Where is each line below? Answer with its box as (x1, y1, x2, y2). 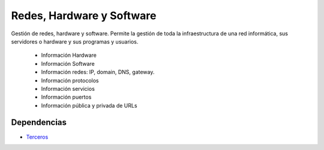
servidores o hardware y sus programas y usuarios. (11, 38, 139, 45)
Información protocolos (41, 76, 99, 84)
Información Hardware (41, 51, 97, 59)
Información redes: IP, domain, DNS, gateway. (41, 69, 155, 76)
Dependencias (11, 117, 67, 128)
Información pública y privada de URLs (41, 102, 137, 109)
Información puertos (41, 93, 92, 101)
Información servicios (41, 85, 95, 92)
